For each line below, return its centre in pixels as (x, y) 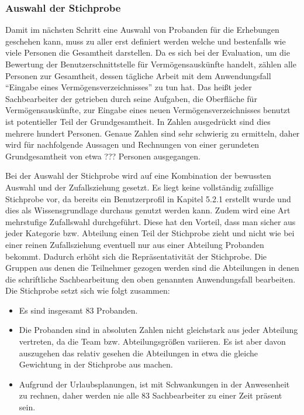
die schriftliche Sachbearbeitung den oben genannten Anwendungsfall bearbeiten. (151, 279)
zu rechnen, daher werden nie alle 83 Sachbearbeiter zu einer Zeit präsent (151, 395)
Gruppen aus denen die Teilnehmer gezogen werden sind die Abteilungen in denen (152, 268)
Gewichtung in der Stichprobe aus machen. (96, 364)
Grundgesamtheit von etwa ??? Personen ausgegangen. (103, 156)
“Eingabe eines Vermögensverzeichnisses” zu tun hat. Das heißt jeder (129, 87)
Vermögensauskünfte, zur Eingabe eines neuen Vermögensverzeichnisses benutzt (148, 110)
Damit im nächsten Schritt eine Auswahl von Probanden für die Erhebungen (142, 30)
